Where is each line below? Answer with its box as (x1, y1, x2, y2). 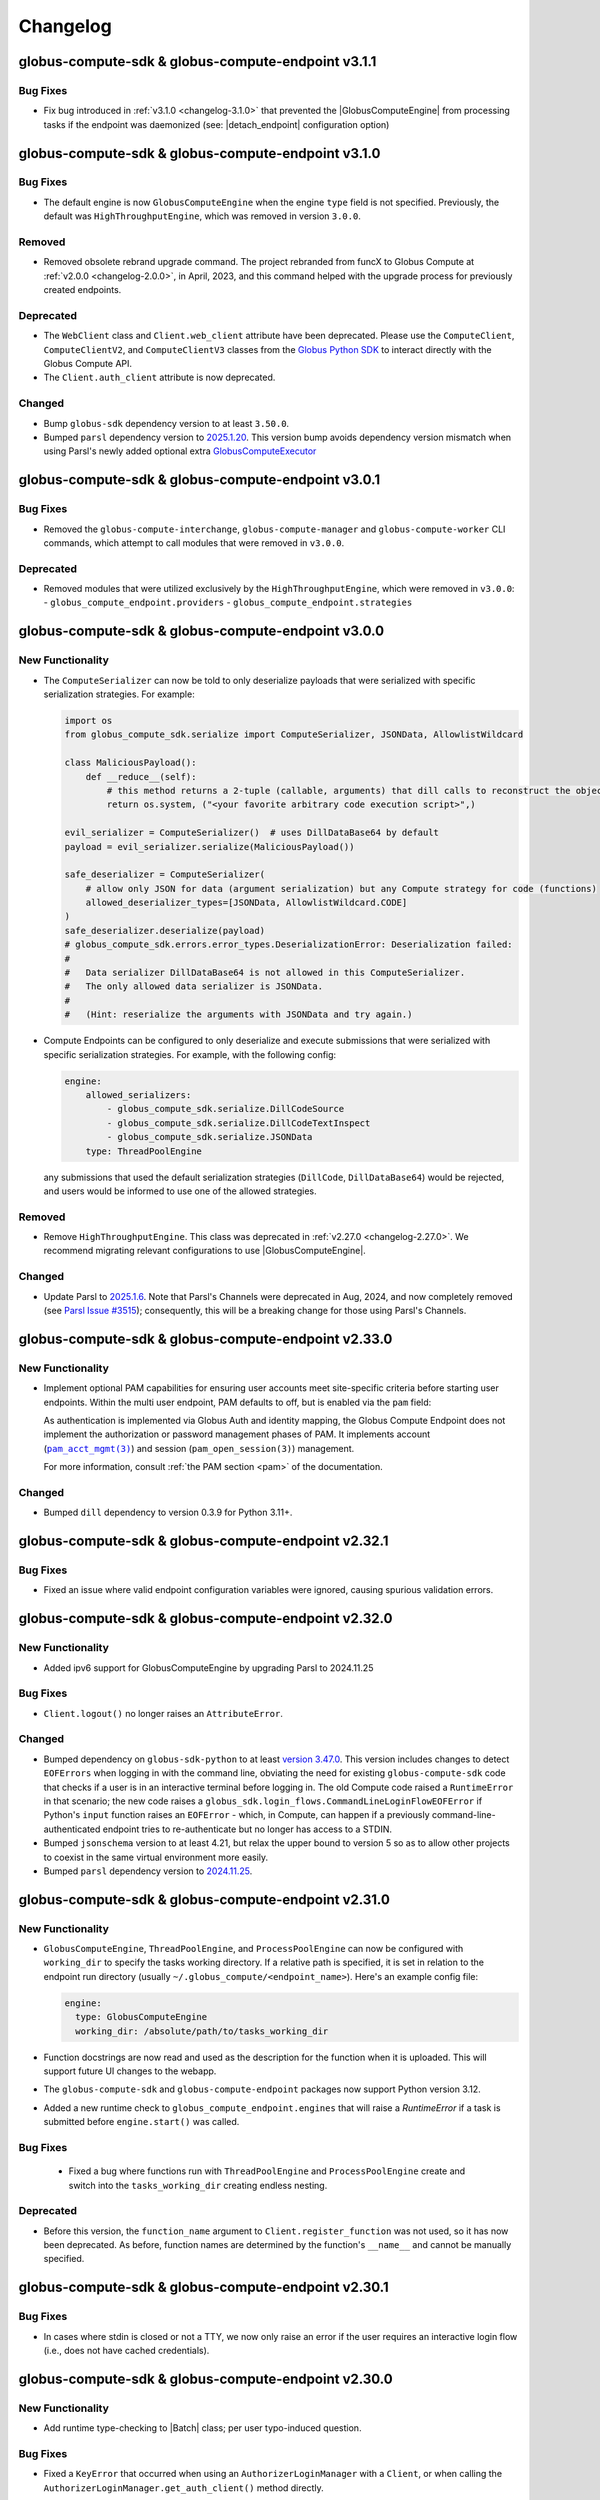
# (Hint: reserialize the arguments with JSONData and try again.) (64, 1009, 413, 1020)
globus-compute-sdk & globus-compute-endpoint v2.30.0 (18, 2370, 394, 2387)
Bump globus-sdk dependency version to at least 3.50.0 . (43, 417, 290, 429)
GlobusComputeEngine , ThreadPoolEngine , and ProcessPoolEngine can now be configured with (43, 1943, 464, 1955)
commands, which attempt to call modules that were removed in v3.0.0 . (43, 536, 345, 549)
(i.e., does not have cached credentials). (43, 2345, 210, 2356)
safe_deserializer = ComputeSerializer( (64, 869, 265, 880)
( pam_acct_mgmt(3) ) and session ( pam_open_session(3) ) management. (43, 1442, 355, 1454)
